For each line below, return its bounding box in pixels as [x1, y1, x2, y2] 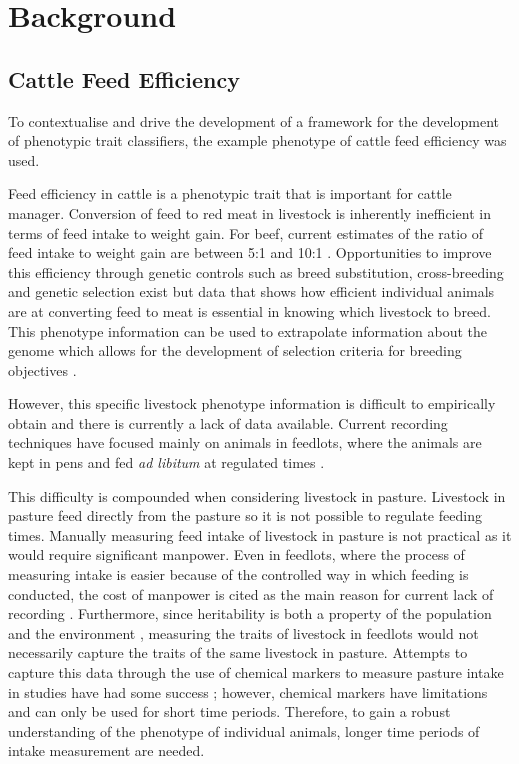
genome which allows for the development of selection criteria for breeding [8, 340, 462, 361]
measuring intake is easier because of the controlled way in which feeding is [8, 564, 469, 585]
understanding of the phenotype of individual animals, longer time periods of [8, 720, 480, 741]
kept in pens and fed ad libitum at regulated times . [8, 452, 325, 473]
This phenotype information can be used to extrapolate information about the [8, 320, 488, 341]
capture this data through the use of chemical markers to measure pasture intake [8, 662, 504, 683]
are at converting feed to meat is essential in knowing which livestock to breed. [8, 300, 491, 321]
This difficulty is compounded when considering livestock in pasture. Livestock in [8, 485, 506, 506]
